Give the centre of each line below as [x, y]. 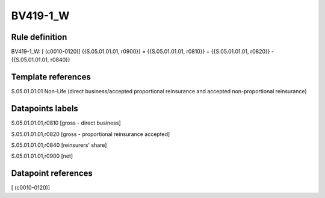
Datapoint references [52, 174]
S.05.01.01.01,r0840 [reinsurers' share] [59, 145]
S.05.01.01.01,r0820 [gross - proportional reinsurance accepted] [91, 134]
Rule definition [39, 37]
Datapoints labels [45, 109]
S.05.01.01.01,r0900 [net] [42, 156]
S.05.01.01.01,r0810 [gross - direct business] [66, 123]
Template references [51, 77]
